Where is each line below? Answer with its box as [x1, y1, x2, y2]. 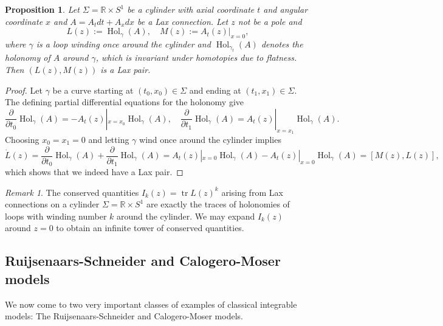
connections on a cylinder [5, 198, 100, 210]
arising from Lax [221, 186, 283, 198]
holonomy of [5, 51, 50, 64]
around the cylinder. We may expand [117, 209, 255, 222]
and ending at [189, 83, 241, 96]
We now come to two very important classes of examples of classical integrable [5, 297, 297, 310]
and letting [88, 133, 129, 145]
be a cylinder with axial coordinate [127, 3, 255, 15]
